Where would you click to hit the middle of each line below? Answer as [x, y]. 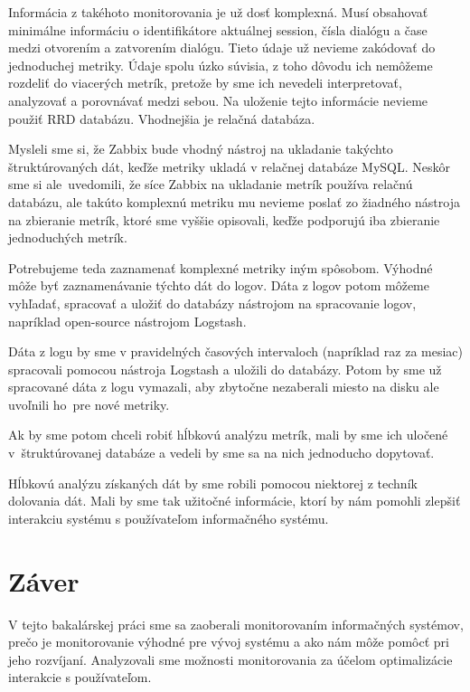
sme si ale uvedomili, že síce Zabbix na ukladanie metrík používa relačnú [211, 184]
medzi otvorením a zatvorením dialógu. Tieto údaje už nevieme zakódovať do [222, 47]
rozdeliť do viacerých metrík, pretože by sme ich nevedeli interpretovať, [205, 83]
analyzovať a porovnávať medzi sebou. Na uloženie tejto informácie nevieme [218, 100]
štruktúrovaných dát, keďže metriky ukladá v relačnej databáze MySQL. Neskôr [230, 166]
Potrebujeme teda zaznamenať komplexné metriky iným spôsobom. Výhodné [221, 267]
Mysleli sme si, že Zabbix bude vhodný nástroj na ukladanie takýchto [201, 149]
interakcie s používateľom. [80, 677]
